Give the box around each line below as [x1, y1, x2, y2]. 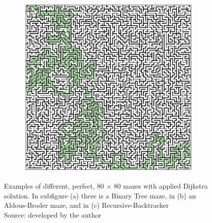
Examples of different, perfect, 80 [4, 181, 104, 191]
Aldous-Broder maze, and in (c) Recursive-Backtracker [4, 200, 169, 210]
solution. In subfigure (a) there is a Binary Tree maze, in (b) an [4, 190, 196, 200]
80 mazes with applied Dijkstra [114, 181, 208, 191]
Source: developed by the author [4, 209, 102, 220]
